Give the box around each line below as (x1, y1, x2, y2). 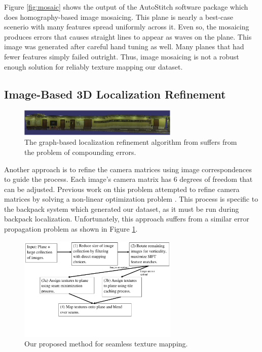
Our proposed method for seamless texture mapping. (24, 338, 188, 349)
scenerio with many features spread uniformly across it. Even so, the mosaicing (4, 21, 249, 32)
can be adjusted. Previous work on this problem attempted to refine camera (4, 183, 240, 194)
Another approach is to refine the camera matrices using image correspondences (4, 164, 252, 174)
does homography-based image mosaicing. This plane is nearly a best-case (4, 11, 234, 22)
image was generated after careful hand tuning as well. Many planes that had (4, 41, 244, 52)
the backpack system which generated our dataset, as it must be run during (4, 203, 239, 214)
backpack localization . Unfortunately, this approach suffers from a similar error (4, 213, 249, 224)
